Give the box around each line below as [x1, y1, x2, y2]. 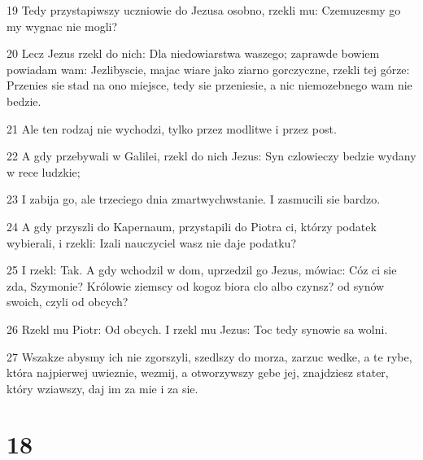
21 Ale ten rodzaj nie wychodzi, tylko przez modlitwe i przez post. [7, 120, 337, 137]
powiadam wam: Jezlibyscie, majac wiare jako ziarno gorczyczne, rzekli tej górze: [7, 60, 410, 77]
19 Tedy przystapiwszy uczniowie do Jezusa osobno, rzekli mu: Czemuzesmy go [7, 2, 401, 18]
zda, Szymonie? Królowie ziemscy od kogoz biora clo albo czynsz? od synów [7, 277, 385, 294]
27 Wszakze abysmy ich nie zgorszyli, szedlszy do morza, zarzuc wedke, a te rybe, [7, 348, 412, 365]
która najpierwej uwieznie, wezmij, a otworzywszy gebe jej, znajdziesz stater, [7, 364, 389, 381]
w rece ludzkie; [7, 163, 81, 180]
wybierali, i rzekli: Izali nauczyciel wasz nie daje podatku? [7, 234, 296, 251]
